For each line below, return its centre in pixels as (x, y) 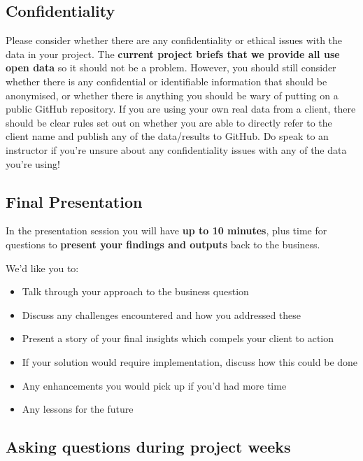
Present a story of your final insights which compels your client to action (178, 338)
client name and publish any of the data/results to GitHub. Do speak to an (167, 136)
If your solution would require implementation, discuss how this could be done (190, 361)
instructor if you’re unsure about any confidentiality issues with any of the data (176, 149)
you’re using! (33, 163)
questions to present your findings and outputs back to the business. (163, 244)
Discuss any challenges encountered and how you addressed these (162, 314)
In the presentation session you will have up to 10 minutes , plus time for (166, 230)
